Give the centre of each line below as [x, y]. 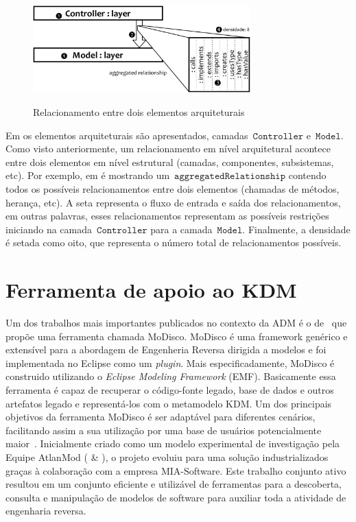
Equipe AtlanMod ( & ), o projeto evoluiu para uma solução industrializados [167, 457]
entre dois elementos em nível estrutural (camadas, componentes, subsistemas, [170, 162]
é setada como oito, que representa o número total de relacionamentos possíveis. [174, 242]
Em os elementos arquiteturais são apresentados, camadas [127, 135]
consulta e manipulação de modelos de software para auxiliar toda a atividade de [176, 497]
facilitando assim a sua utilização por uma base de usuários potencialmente [164, 430]
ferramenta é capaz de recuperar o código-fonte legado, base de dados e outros [170, 390]
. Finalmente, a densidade [296, 229]
